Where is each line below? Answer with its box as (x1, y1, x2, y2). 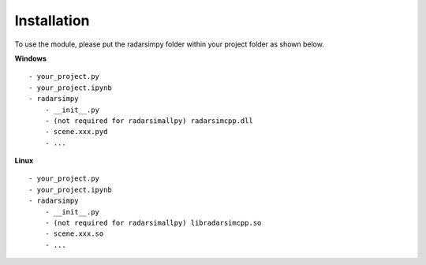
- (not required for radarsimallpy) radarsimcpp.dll (44, 116, 254, 125)
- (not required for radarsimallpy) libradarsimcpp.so (44, 218, 262, 228)
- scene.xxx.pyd (44, 127, 108, 136)
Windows (14, 54, 47, 63)
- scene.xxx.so (44, 230, 104, 238)
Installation (14, 12, 90, 29)
